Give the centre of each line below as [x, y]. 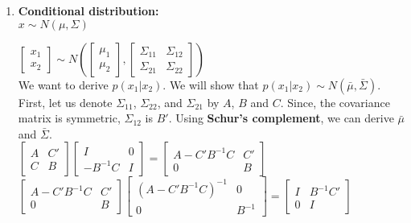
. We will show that [211, 84]
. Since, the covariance [335, 102]
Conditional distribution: [88, 10]
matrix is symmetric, [69, 118]
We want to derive [63, 84]
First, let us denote [65, 102]
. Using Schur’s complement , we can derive [281, 118]
